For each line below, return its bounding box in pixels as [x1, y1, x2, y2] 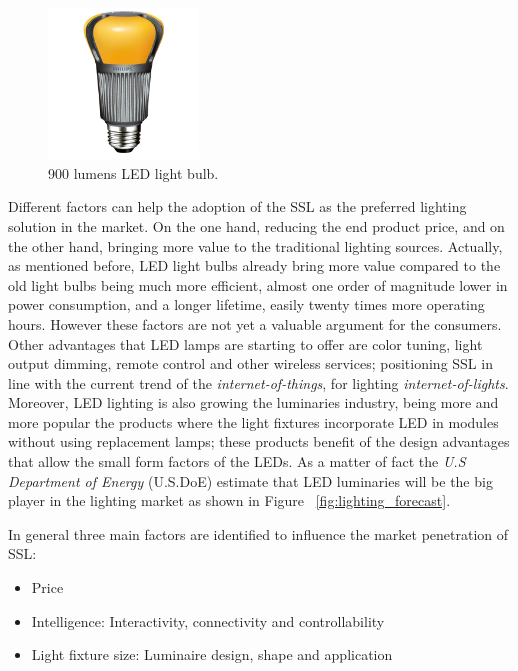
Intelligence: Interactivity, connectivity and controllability [31, 610, 385, 631]
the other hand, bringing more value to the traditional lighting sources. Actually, [8, 235, 503, 256]
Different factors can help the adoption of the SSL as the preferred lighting [8, 196, 467, 217]
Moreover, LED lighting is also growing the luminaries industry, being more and [8, 392, 499, 413]
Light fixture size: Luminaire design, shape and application [31, 644, 393, 665]
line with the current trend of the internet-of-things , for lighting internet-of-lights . [8, 372, 509, 393]
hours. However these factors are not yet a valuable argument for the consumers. [8, 313, 502, 334]
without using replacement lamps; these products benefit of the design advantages [8, 431, 510, 452]
